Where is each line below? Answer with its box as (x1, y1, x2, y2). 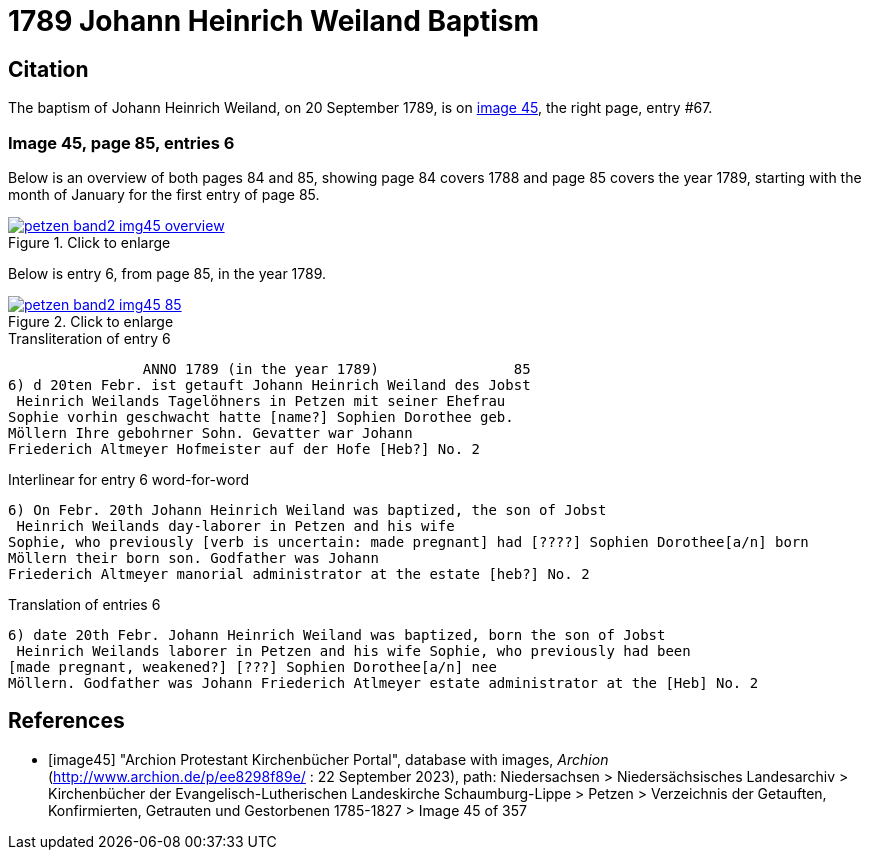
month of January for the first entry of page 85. (8, 185, 320, 203)
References (8, 708, 125, 734)
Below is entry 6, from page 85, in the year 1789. (8, 264, 327, 282)
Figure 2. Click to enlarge (8, 312, 174, 330)
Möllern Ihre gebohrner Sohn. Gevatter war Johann (8, 424, 413, 441)
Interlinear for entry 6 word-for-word (8, 470, 250, 488)
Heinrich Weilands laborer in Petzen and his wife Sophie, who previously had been (16, 642, 691, 659)
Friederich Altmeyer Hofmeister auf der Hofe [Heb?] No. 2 (8, 440, 481, 457)
